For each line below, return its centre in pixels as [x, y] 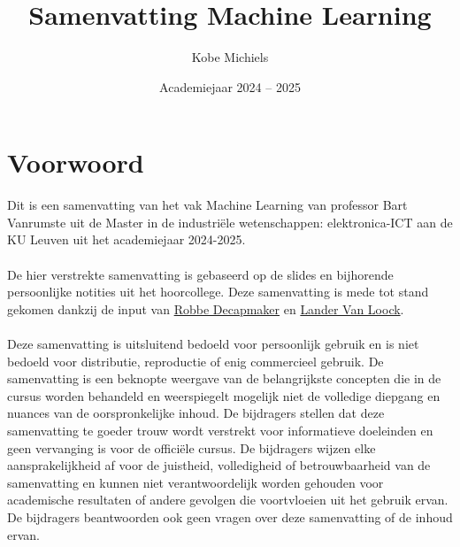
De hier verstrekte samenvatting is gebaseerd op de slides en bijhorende [200, 274]
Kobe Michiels [230, 57]
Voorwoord [76, 162]
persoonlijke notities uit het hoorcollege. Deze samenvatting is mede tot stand [218, 292]
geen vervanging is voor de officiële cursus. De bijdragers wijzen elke [192, 447]
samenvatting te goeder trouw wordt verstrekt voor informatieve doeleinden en [220, 430]
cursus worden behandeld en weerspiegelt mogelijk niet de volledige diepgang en [224, 395]
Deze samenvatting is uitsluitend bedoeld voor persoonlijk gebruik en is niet [213, 343]
